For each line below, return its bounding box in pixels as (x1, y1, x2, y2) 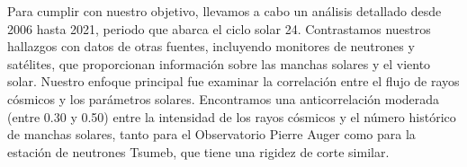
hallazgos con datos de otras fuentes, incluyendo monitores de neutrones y (7, 37, 415, 56)
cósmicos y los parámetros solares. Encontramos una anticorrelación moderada (7, 89, 440, 108)
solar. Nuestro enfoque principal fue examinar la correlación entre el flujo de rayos (7, 72, 460, 91)
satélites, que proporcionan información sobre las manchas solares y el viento (7, 54, 431, 73)
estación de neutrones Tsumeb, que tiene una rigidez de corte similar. (7, 142, 390, 161)
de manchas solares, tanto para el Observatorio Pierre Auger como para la (7, 125, 416, 144)
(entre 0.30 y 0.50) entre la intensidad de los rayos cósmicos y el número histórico (7, 107, 456, 126)
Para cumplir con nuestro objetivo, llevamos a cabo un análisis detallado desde (7, 2, 442, 20)
